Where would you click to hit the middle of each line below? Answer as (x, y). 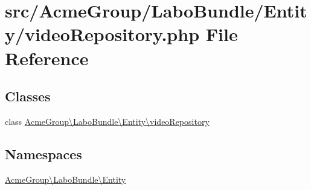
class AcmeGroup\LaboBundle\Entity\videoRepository (107, 121)
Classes (28, 96)
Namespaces (43, 154)
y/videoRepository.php (102, 34)
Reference (47, 58)
